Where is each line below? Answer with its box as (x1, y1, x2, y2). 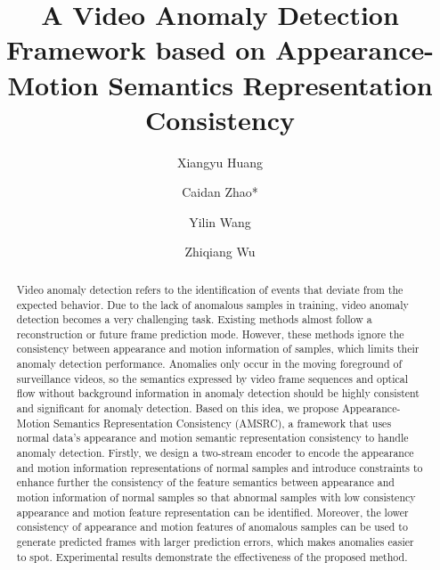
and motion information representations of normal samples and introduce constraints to (16, 460, 423, 475)
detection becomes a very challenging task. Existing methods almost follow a (16, 312, 372, 327)
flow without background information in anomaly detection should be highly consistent (16, 386, 420, 401)
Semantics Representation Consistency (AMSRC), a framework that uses (53, 415, 392, 430)
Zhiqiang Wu (184, 242, 256, 261)
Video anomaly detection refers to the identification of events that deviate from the (16, 281, 403, 297)
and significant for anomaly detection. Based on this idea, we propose (16, 401, 338, 416)
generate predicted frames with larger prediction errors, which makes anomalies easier (16, 534, 414, 550)
